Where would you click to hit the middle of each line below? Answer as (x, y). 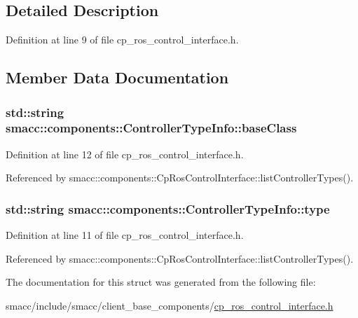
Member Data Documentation (117, 77)
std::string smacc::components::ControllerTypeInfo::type (168, 208)
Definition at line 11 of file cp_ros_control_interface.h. (125, 235)
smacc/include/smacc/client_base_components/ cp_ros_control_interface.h (170, 305)
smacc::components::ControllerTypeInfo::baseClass (151, 128)
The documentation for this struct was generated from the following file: (161, 282)
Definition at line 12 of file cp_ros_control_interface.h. (125, 154)
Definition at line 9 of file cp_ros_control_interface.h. (122, 40)
